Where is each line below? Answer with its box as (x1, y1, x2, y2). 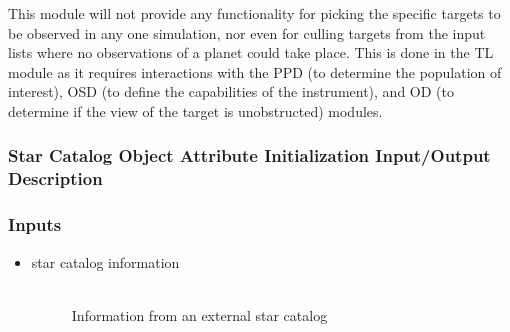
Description (8, 166, 103, 191)
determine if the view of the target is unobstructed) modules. (8, 100, 383, 121)
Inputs (8, 212, 62, 237)
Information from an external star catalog (71, 304, 328, 325)
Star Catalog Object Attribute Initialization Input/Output (8, 143, 491, 168)
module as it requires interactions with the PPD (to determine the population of (8, 61, 502, 82)
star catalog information (31, 251, 180, 272)
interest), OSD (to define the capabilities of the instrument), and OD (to (8, 81, 454, 102)
